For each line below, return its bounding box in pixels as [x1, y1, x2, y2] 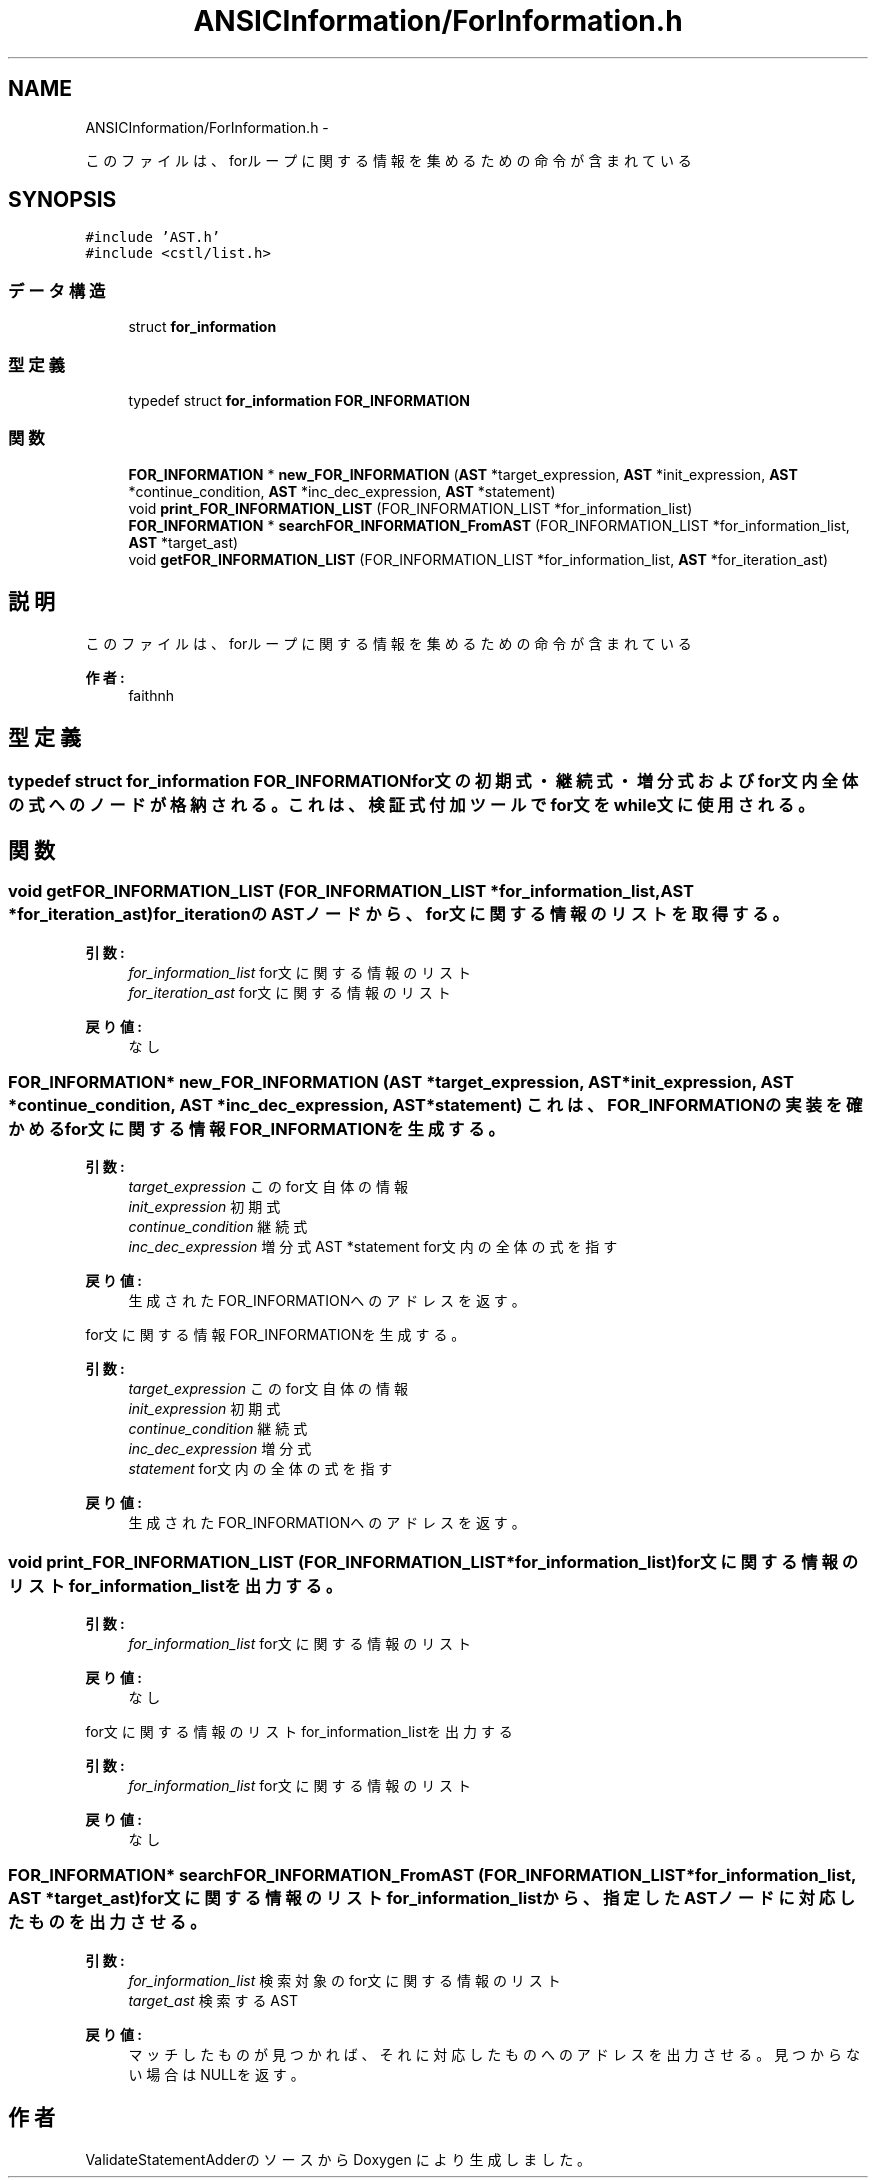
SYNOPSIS [8, 187, 117, 213]
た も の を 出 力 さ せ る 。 [8, 1912, 207, 1933]
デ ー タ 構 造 [8, 280, 106, 301]
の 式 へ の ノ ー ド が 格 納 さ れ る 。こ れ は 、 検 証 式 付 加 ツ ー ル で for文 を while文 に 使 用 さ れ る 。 [8, 795, 815, 816]
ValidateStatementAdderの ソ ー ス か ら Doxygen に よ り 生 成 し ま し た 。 [85, 2150, 592, 2168]
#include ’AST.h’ [85, 229, 221, 246]
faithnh [128, 686, 175, 704]
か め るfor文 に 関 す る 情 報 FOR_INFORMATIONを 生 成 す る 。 [8, 1118, 505, 1139]
